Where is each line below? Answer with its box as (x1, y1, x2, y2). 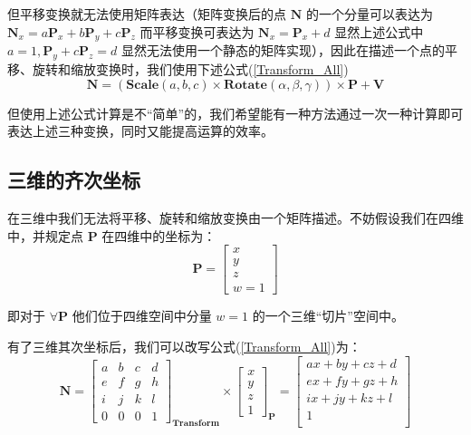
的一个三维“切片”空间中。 (252, 306, 404, 325)
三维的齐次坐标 (7, 166, 140, 194)
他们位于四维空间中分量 (72, 306, 212, 325)
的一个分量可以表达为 (305, 5, 433, 23)
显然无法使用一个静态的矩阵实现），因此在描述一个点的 (121, 41, 446, 60)
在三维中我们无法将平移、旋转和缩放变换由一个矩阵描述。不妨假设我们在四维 (7, 208, 464, 227)
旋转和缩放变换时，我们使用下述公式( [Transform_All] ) (32, 60, 349, 79)
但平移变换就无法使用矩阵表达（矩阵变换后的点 (7, 5, 286, 23)
